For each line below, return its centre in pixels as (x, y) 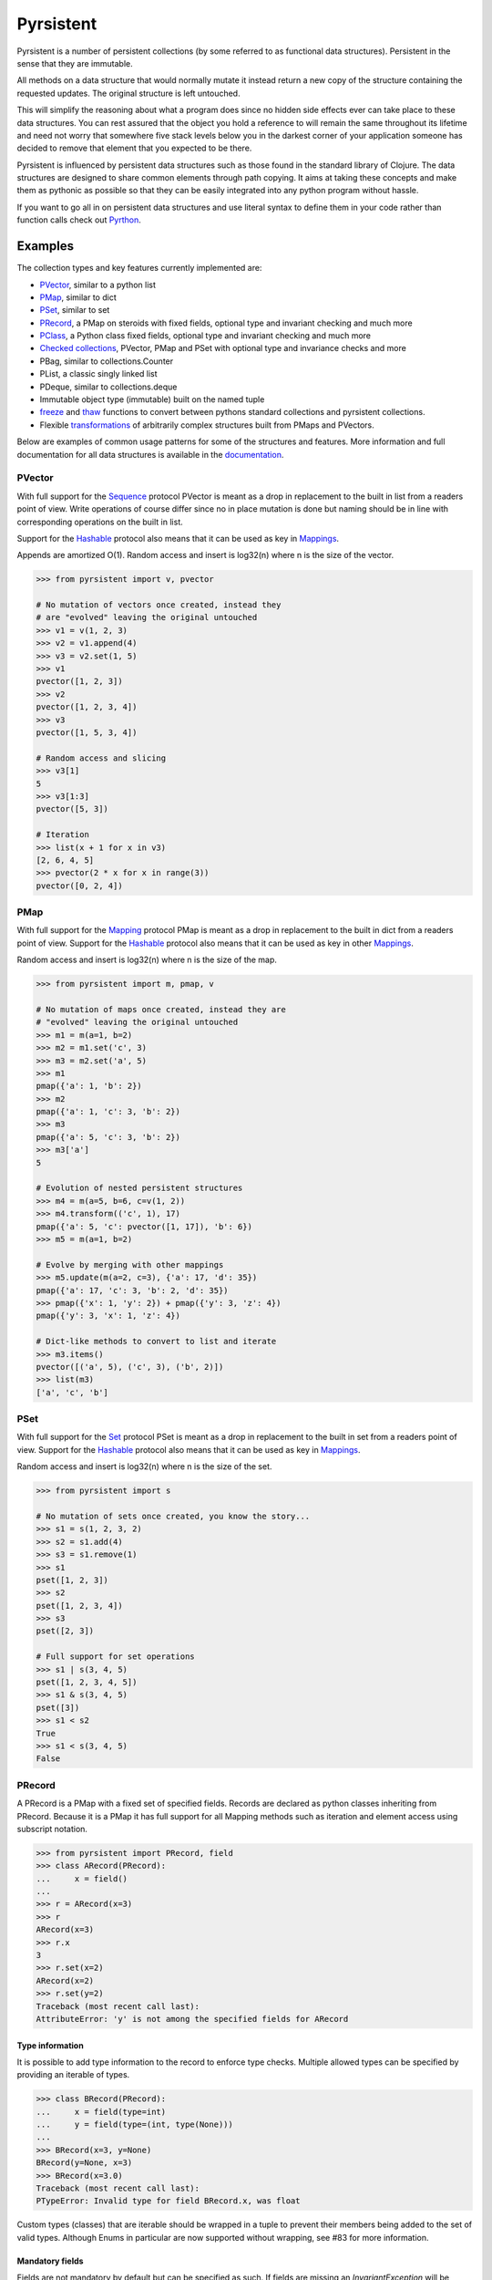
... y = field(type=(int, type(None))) (135, 2125)
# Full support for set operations (115, 1657)
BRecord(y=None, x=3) (84, 2163)
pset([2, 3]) (65, 1631)
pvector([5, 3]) (72, 809)
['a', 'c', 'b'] (72, 1392)
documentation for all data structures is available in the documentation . (150, 454)
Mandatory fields (50, 2261)
